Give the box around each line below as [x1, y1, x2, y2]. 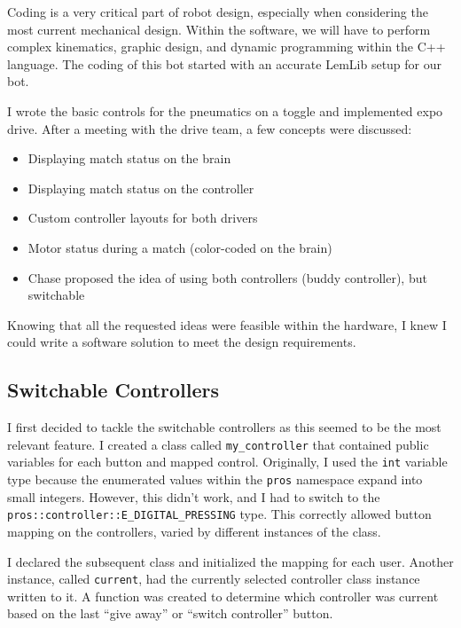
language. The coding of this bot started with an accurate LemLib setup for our [7, 54, 442, 73]
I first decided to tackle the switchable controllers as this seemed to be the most [7, 418, 441, 436]
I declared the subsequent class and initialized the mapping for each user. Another [7, 552, 454, 570]
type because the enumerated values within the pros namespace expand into [7, 470, 423, 489]
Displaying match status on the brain [27, 149, 231, 168]
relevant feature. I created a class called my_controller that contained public [7, 435, 429, 453]
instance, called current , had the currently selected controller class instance [7, 569, 420, 588]
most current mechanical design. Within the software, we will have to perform [7, 20, 431, 38]
